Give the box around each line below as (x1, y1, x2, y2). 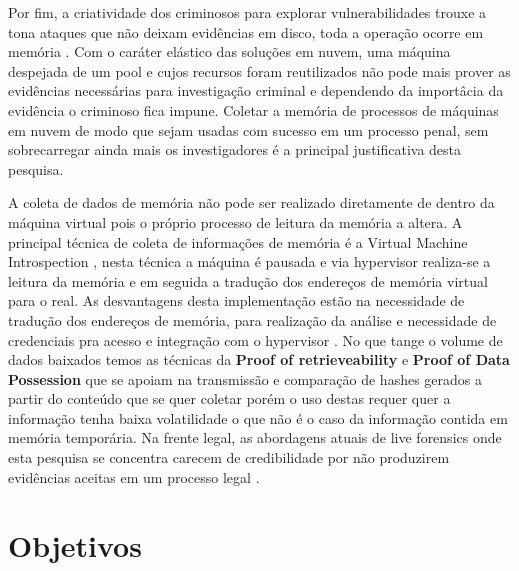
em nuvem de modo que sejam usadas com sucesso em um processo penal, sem (8, 119, 489, 140)
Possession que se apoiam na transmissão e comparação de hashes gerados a (8, 368, 483, 389)
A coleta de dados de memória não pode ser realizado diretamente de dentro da (8, 192, 495, 213)
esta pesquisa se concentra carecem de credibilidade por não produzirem (8, 447, 450, 468)
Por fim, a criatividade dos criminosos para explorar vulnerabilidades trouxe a (8, 2, 487, 22)
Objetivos (8, 525, 142, 566)
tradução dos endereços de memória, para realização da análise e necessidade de (8, 309, 497, 330)
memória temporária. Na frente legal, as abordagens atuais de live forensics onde (8, 427, 502, 448)
